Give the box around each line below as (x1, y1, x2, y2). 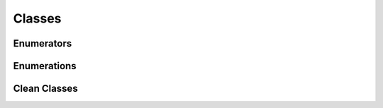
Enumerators (13, 37, 72, 49)
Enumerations (13, 60, 77, 72)
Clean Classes (13, 83, 78, 95)
